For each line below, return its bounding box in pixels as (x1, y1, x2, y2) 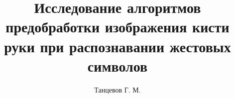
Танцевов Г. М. (94, 84, 141, 95)
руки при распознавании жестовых (4, 36, 231, 56)
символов (87, 55, 148, 76)
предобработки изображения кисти (5, 16, 230, 37)
